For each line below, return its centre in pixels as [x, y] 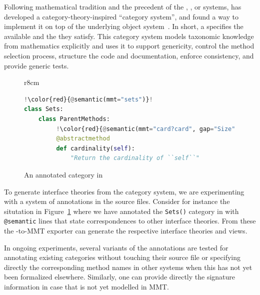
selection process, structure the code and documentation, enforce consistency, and [129, 55]
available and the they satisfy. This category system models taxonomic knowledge [129, 36]
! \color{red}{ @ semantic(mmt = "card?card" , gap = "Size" [146, 129]
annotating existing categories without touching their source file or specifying [122, 257]
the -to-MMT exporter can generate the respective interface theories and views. [126, 230]
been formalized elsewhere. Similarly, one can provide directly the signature [120, 277]
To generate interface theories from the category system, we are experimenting [124, 191]
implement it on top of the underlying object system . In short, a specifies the [124, 26]
